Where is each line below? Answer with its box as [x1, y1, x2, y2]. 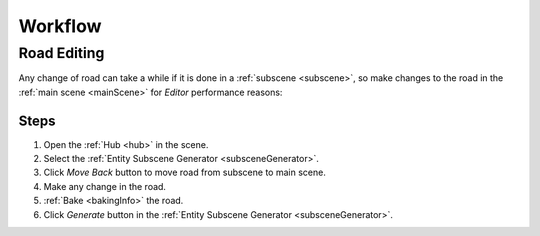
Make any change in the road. [43, 180, 167, 192]
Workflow [18, 15, 102, 37]
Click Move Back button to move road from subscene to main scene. [43, 166, 327, 179]
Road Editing [18, 44, 105, 62]
